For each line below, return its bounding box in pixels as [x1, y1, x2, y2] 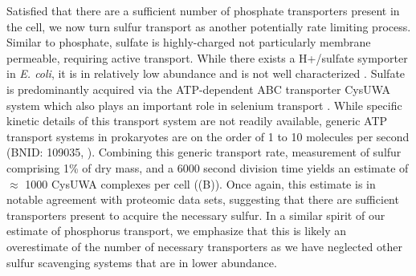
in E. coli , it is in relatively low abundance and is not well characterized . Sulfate [6, 65, 406, 82]
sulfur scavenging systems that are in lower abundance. [6, 254, 277, 270]
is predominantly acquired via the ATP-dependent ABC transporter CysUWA [6, 80, 391, 97]
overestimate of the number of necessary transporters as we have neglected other [6, 237, 402, 254]
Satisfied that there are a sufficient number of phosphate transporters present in [6, 2, 400, 18]
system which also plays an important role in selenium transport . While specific [6, 96, 402, 113]
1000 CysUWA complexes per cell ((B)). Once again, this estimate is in [25, 175, 376, 192]
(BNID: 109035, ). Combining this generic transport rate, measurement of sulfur [6, 144, 402, 160]
